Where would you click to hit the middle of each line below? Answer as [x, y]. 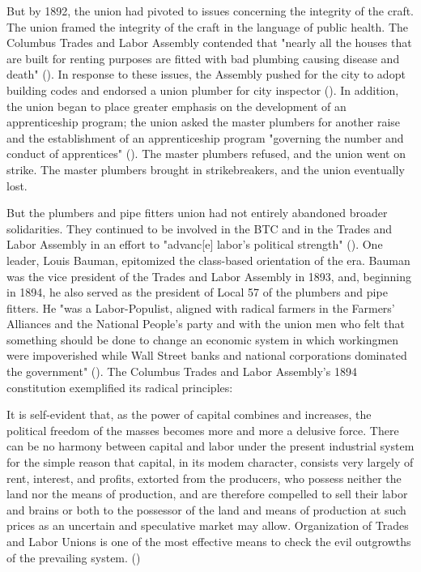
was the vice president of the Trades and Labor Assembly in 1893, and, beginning [209, 276]
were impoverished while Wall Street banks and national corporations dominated [207, 355]
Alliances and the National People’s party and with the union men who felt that [206, 324]
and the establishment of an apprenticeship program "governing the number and [205, 137]
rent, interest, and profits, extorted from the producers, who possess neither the [204, 478]
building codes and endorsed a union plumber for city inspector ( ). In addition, [203, 90]
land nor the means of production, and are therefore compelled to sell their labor [207, 494]
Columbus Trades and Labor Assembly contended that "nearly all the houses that [209, 43]
